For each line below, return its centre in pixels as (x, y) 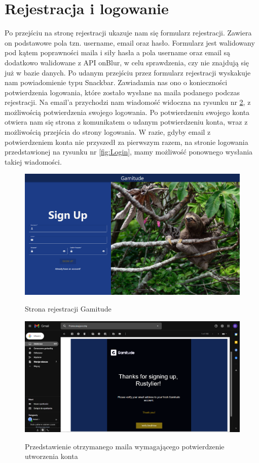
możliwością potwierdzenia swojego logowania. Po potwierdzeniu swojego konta (127, 112)
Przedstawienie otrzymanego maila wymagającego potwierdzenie (125, 446)
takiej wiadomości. (33, 161)
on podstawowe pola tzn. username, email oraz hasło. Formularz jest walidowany (130, 42)
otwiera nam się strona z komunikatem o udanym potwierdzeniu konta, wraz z (126, 122)
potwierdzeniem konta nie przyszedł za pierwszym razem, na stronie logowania (126, 142)
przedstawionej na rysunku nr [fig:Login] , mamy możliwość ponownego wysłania (129, 152)
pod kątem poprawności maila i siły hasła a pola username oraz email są (118, 52)
